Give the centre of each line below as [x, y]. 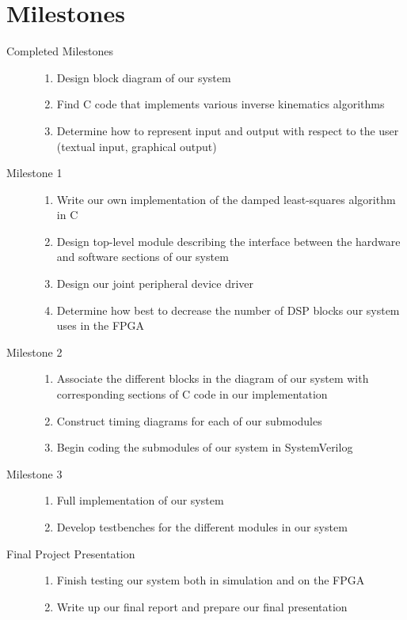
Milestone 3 [34, 473]
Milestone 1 [34, 173]
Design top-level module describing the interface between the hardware [228, 241]
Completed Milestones [60, 51]
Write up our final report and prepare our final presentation [202, 606]
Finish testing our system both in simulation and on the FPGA [211, 580]
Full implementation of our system [140, 500]
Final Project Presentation [71, 553]
